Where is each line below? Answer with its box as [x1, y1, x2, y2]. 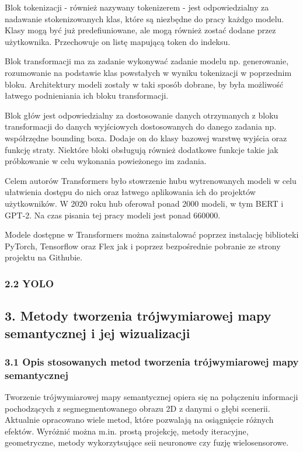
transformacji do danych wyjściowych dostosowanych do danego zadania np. [5, 120, 277, 133]
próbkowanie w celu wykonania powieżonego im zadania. [5, 155, 207, 167]
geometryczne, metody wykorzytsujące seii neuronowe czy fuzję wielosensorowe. [5, 436, 289, 448]
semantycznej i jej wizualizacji [5, 324, 190, 342]
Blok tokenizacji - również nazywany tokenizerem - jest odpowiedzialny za [5, 1, 269, 13]
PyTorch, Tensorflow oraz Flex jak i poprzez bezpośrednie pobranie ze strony [5, 239, 281, 252]
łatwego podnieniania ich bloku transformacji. [5, 89, 169, 102]
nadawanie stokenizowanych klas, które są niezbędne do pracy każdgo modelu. [5, 12, 284, 25]
